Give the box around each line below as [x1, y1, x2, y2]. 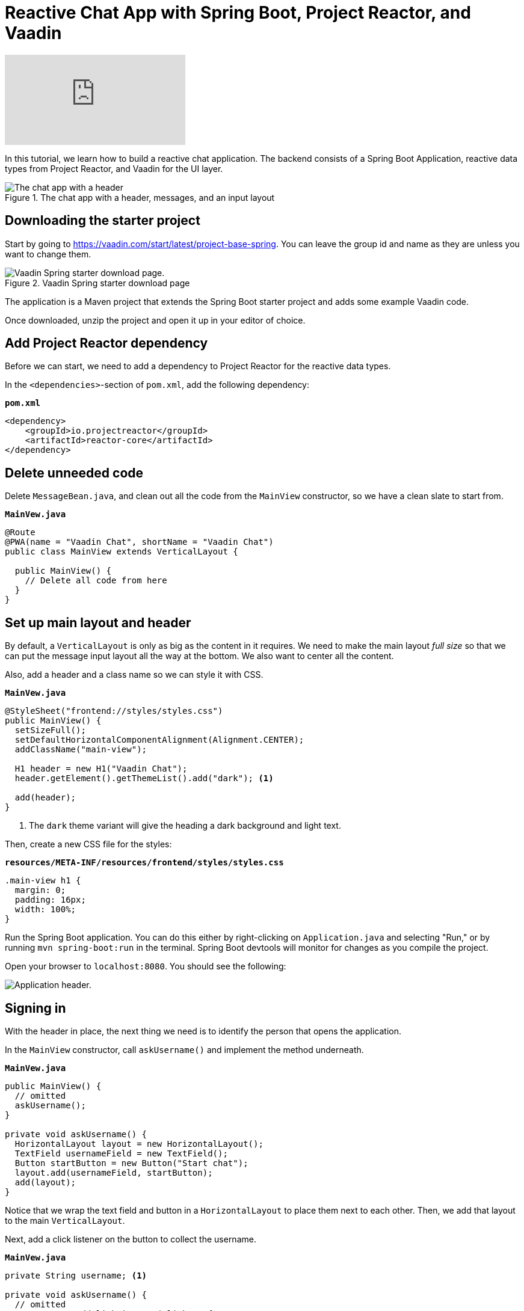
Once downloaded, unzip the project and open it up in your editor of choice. [5, 315, 306, 325]
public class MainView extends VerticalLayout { [5, 547, 238, 557]
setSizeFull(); [14, 725, 86, 735]
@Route [5, 527, 35, 538]
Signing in [5, 1000, 66, 1016]
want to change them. [5, 248, 91, 259]
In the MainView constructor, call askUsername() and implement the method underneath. [5, 1044, 364, 1055]
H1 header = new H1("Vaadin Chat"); [14, 764, 188, 774]
